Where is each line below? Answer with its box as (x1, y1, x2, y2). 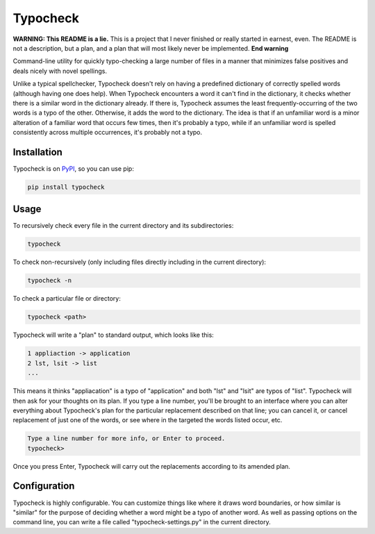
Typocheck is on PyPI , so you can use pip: (12, 164, 135, 173)
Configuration (12, 480, 75, 492)
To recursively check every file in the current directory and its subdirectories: (12, 222, 234, 230)
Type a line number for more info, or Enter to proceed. (27, 435, 226, 442)
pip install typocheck (27, 183, 105, 191)
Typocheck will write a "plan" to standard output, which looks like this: (12, 331, 215, 340)
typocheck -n (27, 276, 72, 285)
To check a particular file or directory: (12, 294, 121, 303)
